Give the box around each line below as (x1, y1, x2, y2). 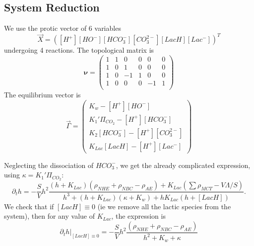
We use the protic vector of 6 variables (4, 23, 121, 33)
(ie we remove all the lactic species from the (97, 201, 231, 211)
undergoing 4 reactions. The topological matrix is (4, 45, 154, 55)
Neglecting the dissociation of (4, 160, 94, 170)
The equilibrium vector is (4, 89, 81, 100)
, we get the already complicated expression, (116, 160, 251, 170)
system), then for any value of (4, 211, 95, 221)
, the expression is (111, 211, 166, 221)
